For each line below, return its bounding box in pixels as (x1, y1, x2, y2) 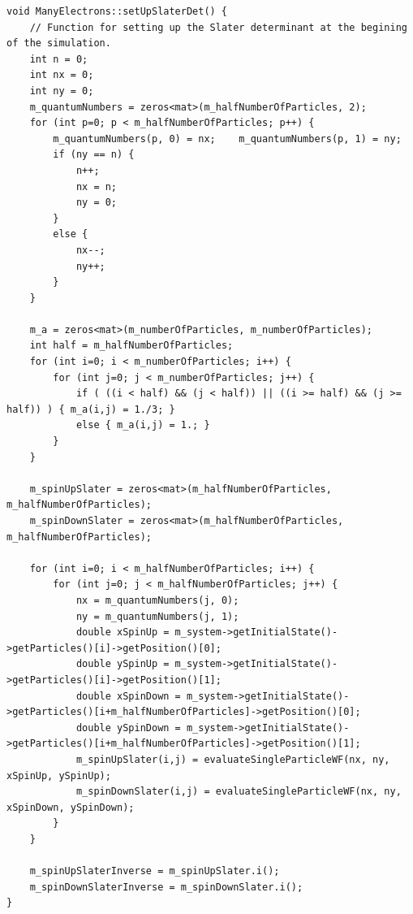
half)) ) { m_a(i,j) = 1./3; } (6, 403, 175, 415)
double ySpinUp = (75, 658, 170, 670)
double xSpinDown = (75, 690, 181, 702)
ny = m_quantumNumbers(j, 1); (75, 610, 239, 622)
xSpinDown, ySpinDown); (6, 801, 135, 813)
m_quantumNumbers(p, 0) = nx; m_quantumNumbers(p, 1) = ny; (53, 132, 402, 145)
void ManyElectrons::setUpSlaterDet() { (6, 6, 228, 17)
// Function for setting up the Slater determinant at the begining (29, 21, 407, 33)
